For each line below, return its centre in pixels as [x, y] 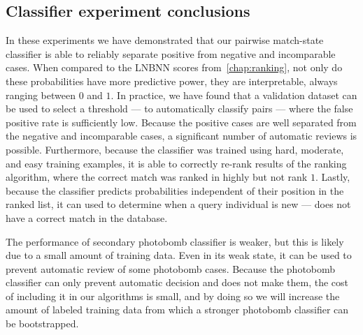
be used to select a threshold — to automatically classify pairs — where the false [179, 109]
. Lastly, [333, 177]
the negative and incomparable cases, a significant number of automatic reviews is [181, 136]
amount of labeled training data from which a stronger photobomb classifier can [177, 310]
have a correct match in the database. [87, 217]
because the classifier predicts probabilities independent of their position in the [175, 190]
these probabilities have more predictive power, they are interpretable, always [172, 81]
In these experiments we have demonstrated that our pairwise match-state [165, 40]
